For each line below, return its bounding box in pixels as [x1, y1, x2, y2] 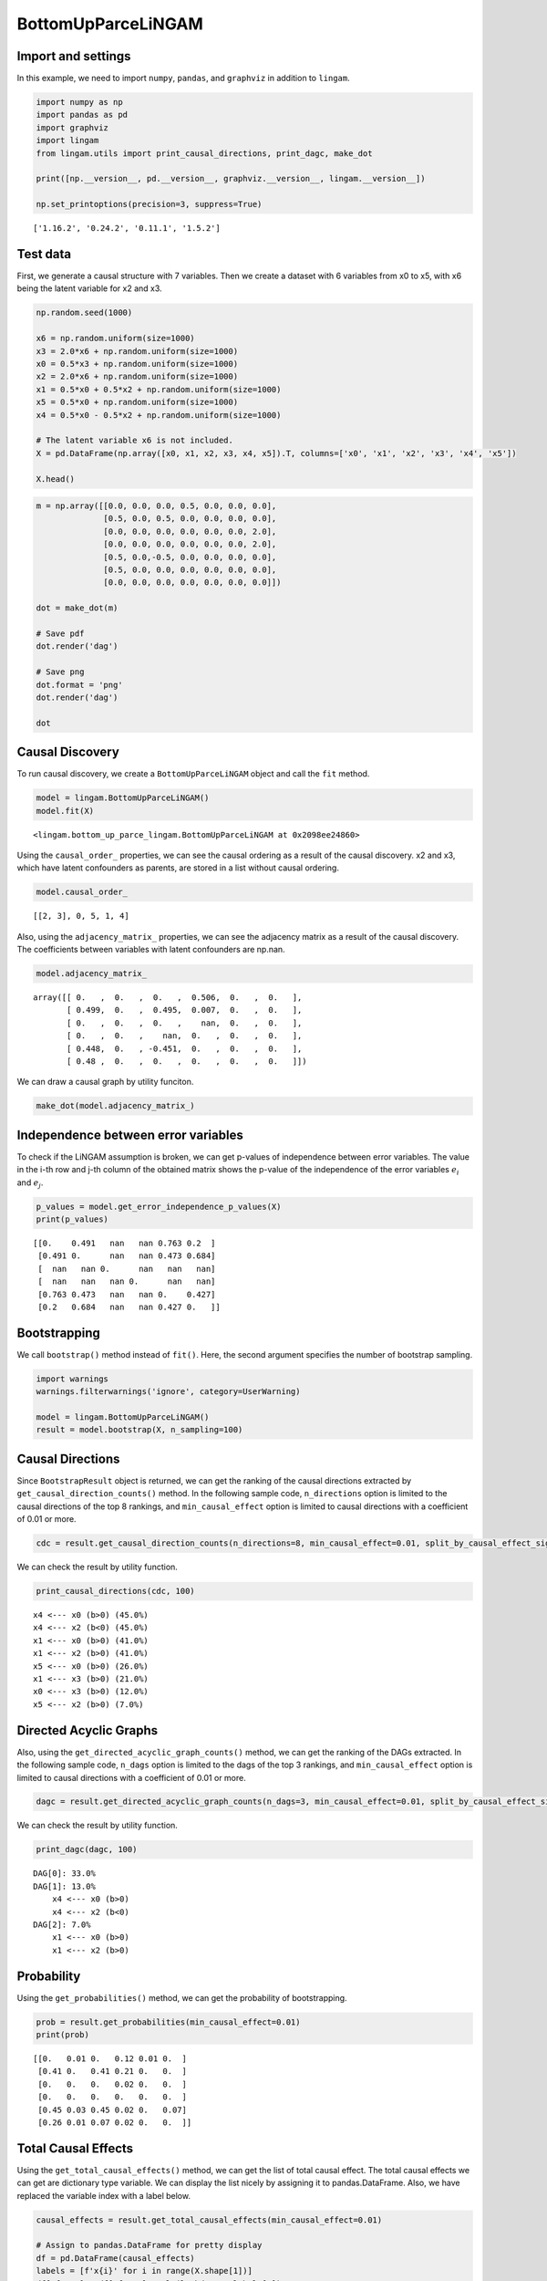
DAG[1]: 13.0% [33, 1880, 96, 1891]
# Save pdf [36, 629, 85, 639]
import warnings [36, 1373, 109, 1384]
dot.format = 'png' [36, 680, 123, 690]
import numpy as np [36, 97, 123, 108]
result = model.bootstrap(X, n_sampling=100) [36, 1424, 243, 1435]
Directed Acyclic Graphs [16, 1723, 159, 1738]
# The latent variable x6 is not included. [36, 435, 234, 446]
